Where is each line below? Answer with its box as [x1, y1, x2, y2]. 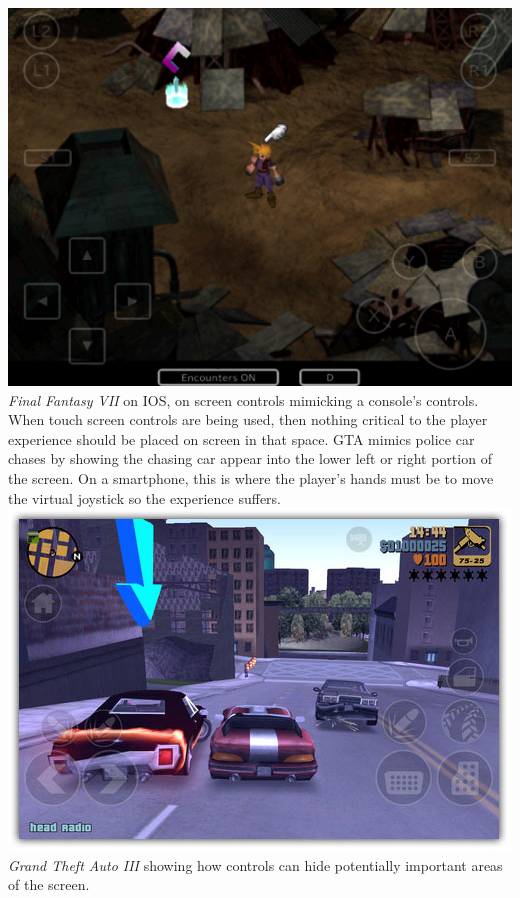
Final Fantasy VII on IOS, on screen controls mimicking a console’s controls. [8, 389, 479, 410]
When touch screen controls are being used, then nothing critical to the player [8, 409, 488, 430]
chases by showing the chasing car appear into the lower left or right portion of [8, 448, 492, 469]
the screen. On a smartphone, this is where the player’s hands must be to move [8, 467, 494, 488]
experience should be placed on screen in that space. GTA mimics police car [8, 428, 475, 449]
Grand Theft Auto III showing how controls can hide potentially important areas [8, 854, 503, 875]
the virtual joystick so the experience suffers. [8, 487, 282, 508]
